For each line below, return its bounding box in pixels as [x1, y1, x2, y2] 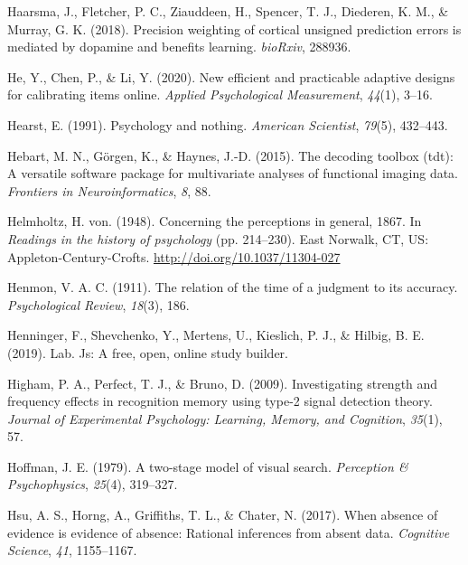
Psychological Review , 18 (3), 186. [7, 295, 190, 314]
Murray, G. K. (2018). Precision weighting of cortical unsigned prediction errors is [7, 19, 462, 38]
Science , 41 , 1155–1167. [7, 541, 137, 560]
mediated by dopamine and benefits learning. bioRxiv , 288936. [7, 37, 351, 56]
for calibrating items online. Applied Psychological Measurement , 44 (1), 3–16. [7, 85, 433, 104]
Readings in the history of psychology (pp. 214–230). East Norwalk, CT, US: [7, 229, 429, 248]
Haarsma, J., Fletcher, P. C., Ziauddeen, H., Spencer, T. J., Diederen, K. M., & [7, 2, 449, 20]
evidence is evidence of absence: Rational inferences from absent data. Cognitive [7, 523, 450, 541]
